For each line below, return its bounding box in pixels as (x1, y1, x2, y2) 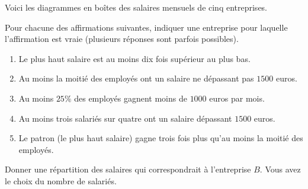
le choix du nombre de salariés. (5, 174, 117, 187)
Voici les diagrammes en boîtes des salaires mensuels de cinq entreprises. (5, 1, 268, 13)
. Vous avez (259, 163, 301, 175)
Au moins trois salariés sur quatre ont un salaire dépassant (18, 112, 232, 124)
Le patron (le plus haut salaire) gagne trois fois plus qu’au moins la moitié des (18, 132, 303, 144)
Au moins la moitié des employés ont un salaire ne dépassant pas (18, 72, 254, 84)
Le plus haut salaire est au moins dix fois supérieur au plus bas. (18, 52, 251, 64)
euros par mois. (209, 92, 265, 104)
